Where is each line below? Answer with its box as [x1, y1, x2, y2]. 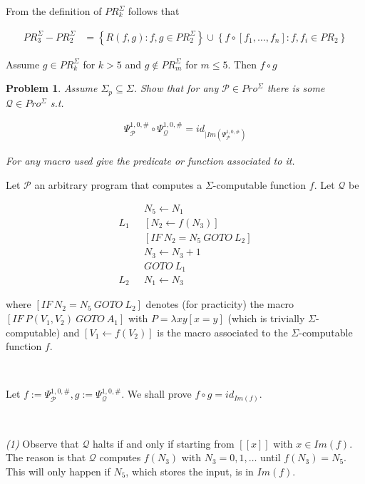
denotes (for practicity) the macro [145, 297, 294, 311]
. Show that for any [133, 81, 219, 96]
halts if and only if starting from [93, 436, 235, 450]
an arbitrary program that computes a [34, 177, 202, 192]
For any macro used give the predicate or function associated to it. [6, 153, 295, 168]
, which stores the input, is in [125, 463, 254, 478]
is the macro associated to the [157, 324, 288, 339]
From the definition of [6, 4, 102, 18]
